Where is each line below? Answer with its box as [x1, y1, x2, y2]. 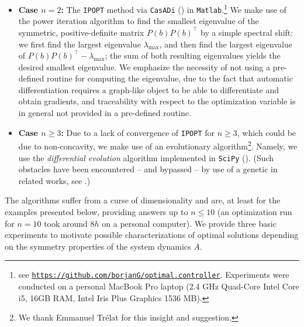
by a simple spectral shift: [201, 26, 293, 38]
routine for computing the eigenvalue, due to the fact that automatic [47, 72, 293, 84]
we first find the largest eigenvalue [18, 38, 141, 50]
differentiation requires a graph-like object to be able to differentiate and [18, 83, 279, 96]
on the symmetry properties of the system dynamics [5, 240, 191, 252]
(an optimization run [217, 206, 292, 217]
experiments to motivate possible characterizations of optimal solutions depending [5, 229, 299, 241]
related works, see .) [18, 174, 91, 186]
